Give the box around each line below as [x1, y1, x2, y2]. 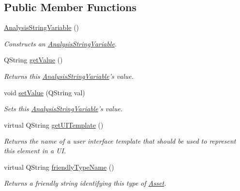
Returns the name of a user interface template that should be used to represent [4, 136, 236, 146]
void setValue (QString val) [4, 87, 85, 97]
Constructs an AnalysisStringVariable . [4, 38, 117, 48]
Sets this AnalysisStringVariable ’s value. [4, 103, 123, 114]
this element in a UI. [4, 145, 66, 155]
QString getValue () [4, 55, 63, 65]
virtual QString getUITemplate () [4, 119, 104, 130]
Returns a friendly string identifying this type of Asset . [4, 178, 166, 188]
